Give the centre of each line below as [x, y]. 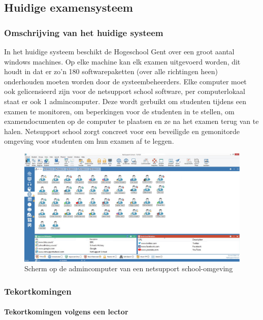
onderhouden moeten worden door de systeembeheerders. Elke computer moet [125, 81]
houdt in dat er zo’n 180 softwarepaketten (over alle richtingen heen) [111, 71]
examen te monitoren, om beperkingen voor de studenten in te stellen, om [119, 111]
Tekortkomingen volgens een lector [66, 312]
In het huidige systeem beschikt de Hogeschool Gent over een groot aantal [119, 51]
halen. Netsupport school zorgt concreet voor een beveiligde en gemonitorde [122, 131]
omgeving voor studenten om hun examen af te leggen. [89, 141]
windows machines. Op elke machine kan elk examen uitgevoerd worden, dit [122, 61]
